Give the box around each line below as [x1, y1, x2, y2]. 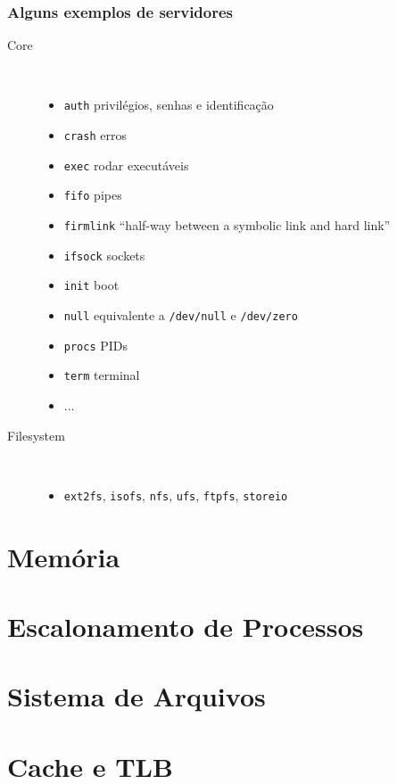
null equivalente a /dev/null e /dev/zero [63, 306, 298, 324]
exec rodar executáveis [63, 155, 189, 174]
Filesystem [7, 425, 65, 444]
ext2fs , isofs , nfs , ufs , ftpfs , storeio [63, 485, 288, 504]
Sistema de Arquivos [7, 678, 266, 714]
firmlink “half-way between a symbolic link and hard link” [63, 216, 391, 235]
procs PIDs [63, 335, 128, 354]
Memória [7, 538, 120, 574]
